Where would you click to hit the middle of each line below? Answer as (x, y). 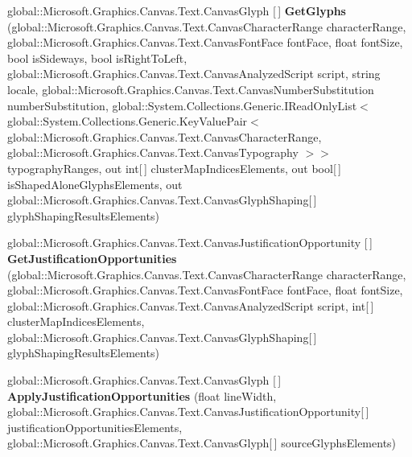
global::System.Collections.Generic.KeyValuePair (128, 121)
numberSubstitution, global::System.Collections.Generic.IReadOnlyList (182, 105)
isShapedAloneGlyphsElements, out (95, 184)
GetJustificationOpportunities (92, 258)
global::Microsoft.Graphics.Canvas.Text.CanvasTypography (153, 152)
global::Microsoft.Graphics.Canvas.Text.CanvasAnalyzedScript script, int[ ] (191, 305)
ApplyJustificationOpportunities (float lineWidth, (142, 395)
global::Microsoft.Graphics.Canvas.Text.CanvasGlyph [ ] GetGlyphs (177, 10)
